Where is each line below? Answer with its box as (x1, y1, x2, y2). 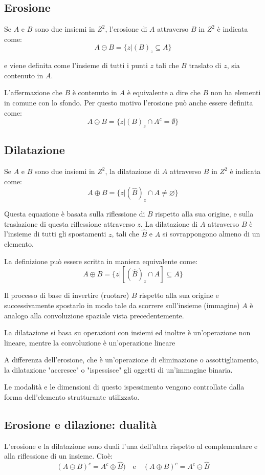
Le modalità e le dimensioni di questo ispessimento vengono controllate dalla (4, 381, 245, 392)
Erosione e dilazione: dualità (4, 417, 157, 433)
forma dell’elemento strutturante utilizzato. (4, 392, 140, 402)
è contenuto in (72, 87, 117, 98)
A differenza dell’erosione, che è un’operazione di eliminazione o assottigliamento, (4, 354, 259, 365)
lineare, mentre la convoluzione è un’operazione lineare (4, 337, 175, 348)
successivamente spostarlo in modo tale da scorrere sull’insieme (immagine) (4, 299, 240, 310)
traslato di (189, 60, 222, 71)
